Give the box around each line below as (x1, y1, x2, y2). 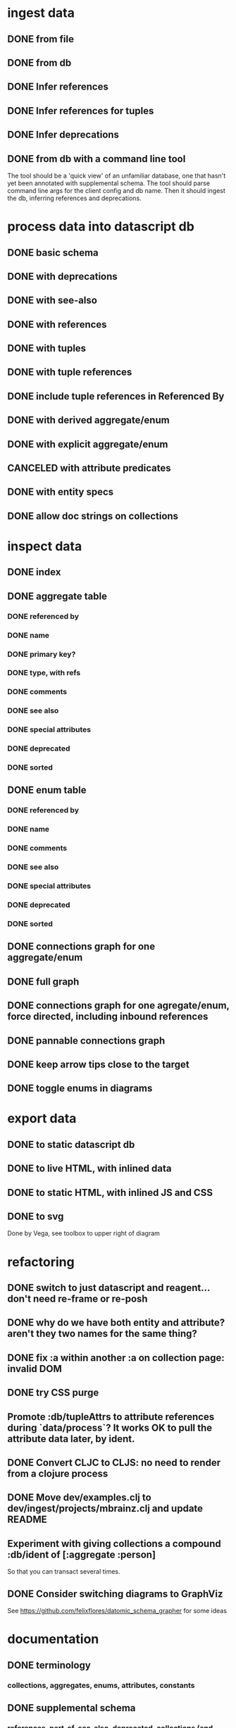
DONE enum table (7, 784, 87, 796)
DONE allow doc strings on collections (7, 510, 178, 522)
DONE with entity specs (7, 486, 114, 498)
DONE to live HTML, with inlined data (7, 1163, 172, 1175)
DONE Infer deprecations (7, 129, 120, 141)
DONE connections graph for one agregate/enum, (7, 999, 230, 1012)
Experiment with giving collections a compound (7, 1538, 221, 1550)
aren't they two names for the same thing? (7, 1328, 197, 1340)
